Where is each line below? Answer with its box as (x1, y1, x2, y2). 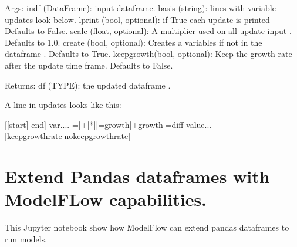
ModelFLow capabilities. (5, 187, 207, 211)
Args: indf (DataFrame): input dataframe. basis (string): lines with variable (5, 2, 276, 13)
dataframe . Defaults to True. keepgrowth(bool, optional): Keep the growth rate (5, 48, 292, 60)
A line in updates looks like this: (5, 99, 122, 111)
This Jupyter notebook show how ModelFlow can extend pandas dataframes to (5, 221, 289, 234)
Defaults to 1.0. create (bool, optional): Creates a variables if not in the (5, 36, 262, 48)
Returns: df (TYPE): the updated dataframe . (5, 79, 171, 91)
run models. (5, 232, 48, 245)
